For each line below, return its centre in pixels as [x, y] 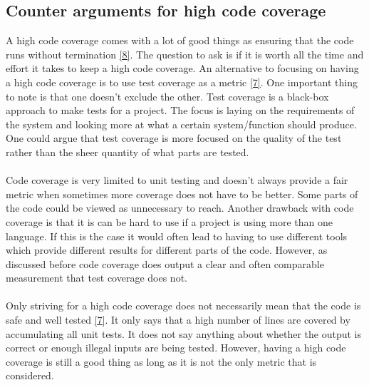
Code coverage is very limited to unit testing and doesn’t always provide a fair [177, 180]
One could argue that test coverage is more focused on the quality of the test [174, 138]
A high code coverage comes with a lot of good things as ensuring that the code [180, 40]
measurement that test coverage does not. [97, 278]
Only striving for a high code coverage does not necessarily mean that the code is [183, 306]
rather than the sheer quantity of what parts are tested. [128, 152]
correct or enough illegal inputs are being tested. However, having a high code [176, 348]
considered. [30, 375]
